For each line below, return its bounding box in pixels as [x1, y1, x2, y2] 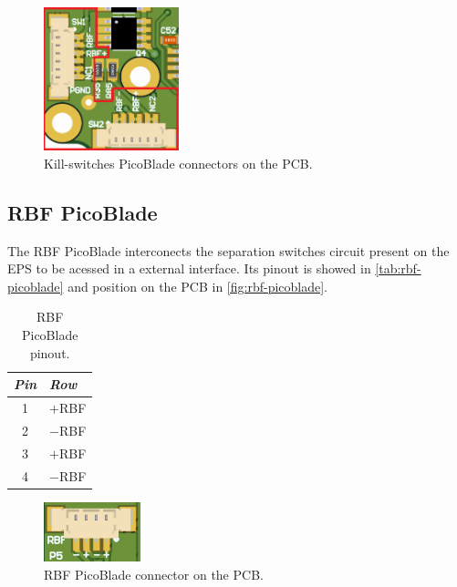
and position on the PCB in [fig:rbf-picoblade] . [68, 276, 327, 295]
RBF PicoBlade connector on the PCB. [44, 564, 264, 583]
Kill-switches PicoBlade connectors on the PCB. [44, 153, 313, 172]
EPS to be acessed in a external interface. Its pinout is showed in [7, 259, 371, 278]
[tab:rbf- [375, 259, 421, 278]
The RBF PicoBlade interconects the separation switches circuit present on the [7, 241, 450, 260]
